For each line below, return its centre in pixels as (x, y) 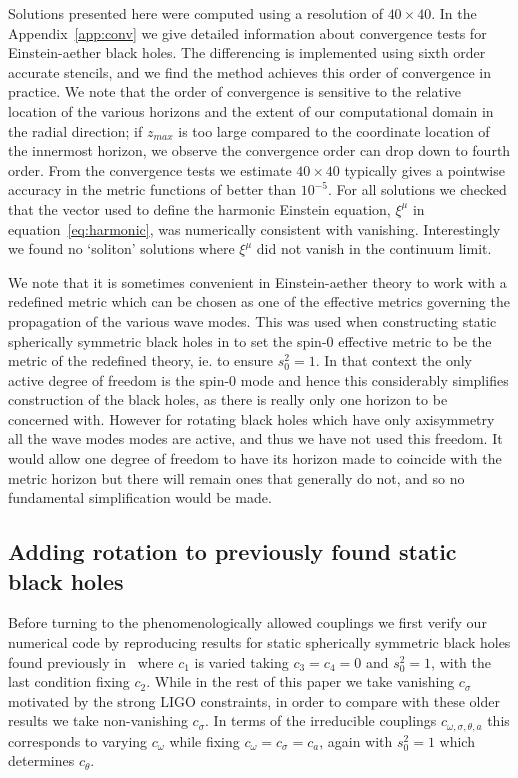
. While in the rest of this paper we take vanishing (300, 681)
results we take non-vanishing (98, 720)
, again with (356, 740)
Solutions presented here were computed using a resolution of (195, 13)
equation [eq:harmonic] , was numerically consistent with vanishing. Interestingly (254, 228)
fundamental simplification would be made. (140, 497)
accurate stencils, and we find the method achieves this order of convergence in (250, 71)
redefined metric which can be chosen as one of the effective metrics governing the (259, 301)
